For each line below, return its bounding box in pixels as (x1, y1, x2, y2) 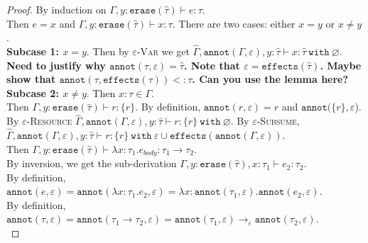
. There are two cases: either (172, 16, 296, 30)
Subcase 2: (6, 85, 59, 100)
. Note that (183, 57, 240, 72)
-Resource (26, 113, 72, 128)
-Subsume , (256, 113, 300, 128)
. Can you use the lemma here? (192, 72, 349, 86)
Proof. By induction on (6, 2, 107, 16)
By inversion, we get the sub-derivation (6, 156, 177, 171)
